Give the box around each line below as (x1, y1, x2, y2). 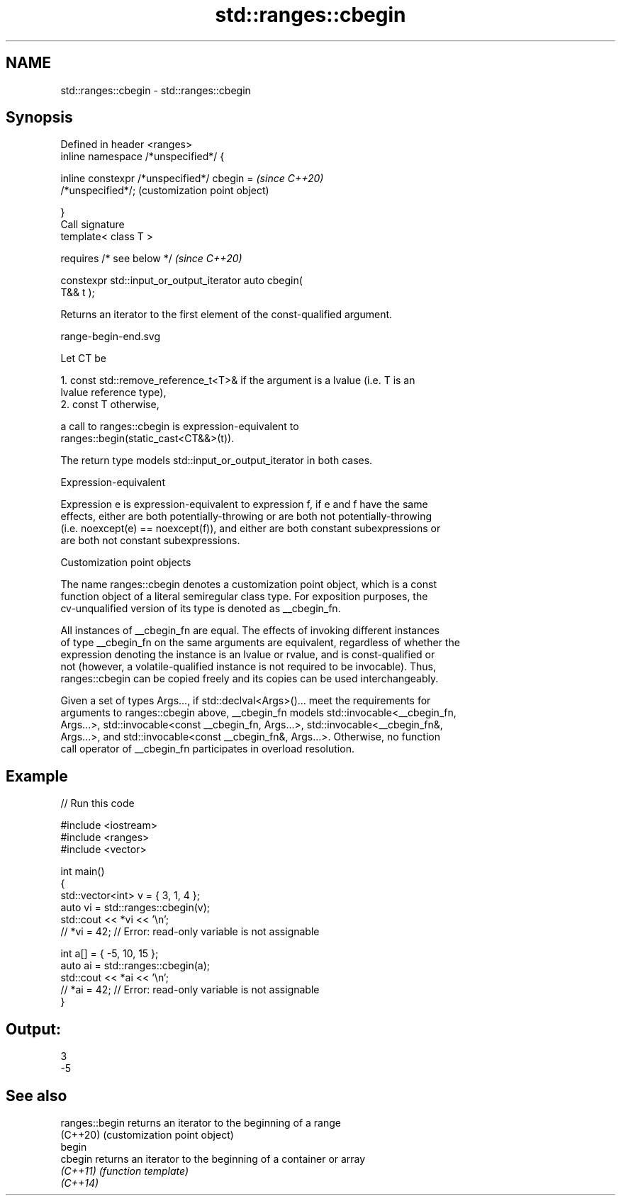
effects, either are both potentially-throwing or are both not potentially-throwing (60, 510, 432, 523)
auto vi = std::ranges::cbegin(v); (60, 901, 211, 914)
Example (6, 767, 68, 785)
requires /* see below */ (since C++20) (60, 252, 242, 265)
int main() (60, 865, 105, 878)
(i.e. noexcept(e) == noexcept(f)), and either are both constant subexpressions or (60, 522, 441, 535)
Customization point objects (60, 556, 191, 569)
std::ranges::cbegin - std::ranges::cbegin (60, 84, 251, 96)
